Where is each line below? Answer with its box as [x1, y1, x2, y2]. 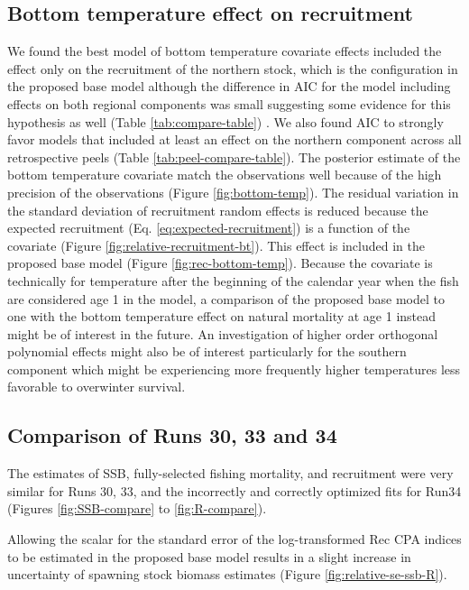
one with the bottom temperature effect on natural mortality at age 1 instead [7, 307, 437, 326]
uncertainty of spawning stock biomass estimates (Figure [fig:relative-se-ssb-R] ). [7, 565, 447, 584]
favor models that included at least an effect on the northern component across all [7, 130, 462, 149]
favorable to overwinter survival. [7, 377, 186, 396]
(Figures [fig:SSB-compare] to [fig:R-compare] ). [7, 499, 267, 518]
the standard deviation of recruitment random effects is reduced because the [7, 200, 428, 219]
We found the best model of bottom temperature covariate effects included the [7, 41, 442, 60]
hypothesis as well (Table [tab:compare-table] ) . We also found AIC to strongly [7, 112, 444, 131]
